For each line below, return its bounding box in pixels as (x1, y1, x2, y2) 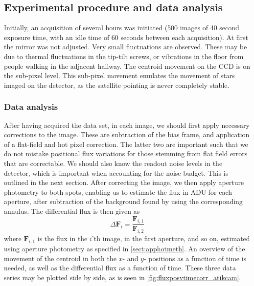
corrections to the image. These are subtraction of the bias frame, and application (4, 129, 250, 140)
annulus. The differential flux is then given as (4, 205, 140, 216)
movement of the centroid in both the (4, 253, 116, 263)
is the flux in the (37, 233, 88, 244)
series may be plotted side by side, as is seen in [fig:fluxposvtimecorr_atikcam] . (4, 272, 241, 282)
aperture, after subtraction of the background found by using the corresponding (4, 196, 243, 206)
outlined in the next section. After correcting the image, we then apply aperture (4, 177, 244, 187)
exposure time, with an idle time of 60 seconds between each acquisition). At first (4, 32, 248, 42)
